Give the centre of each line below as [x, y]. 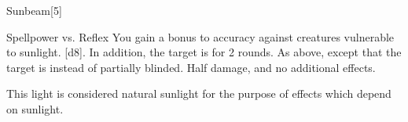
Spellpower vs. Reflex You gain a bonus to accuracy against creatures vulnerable [200, 36]
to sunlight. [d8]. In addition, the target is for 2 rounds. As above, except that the [204, 52]
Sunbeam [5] [34, 10]
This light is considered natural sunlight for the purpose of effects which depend [199, 93]
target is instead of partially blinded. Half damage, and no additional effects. [191, 67]
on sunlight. [35, 108]
